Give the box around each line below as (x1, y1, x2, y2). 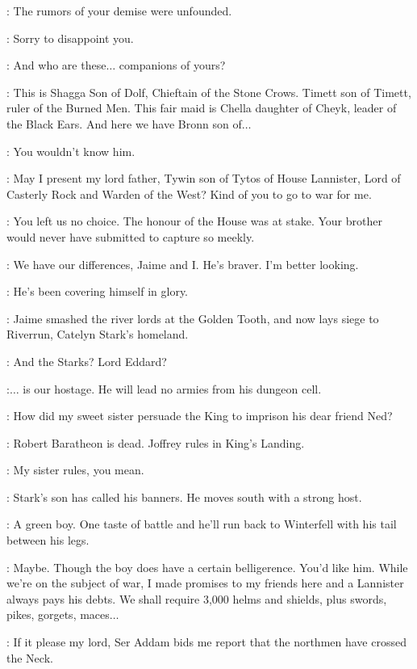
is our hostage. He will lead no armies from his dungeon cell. (23, 380, 322, 397)
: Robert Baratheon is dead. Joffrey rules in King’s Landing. (6, 434, 305, 451)
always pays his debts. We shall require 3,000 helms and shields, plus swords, (6, 590, 387, 607)
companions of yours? (119, 57, 226, 74)
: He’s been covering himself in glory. (6, 283, 189, 300)
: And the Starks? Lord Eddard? (6, 352, 167, 369)
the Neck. (6, 649, 53, 666)
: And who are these (6, 57, 106, 74)
